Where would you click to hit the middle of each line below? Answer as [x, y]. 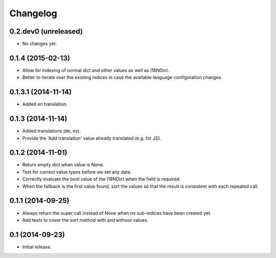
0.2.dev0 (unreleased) [46, 31]
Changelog [33, 13]
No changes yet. [40, 44]
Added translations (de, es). [52, 131]
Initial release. [37, 247]
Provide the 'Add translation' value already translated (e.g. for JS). [92, 138]
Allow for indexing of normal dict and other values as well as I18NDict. [96, 70]
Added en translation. [45, 104]
